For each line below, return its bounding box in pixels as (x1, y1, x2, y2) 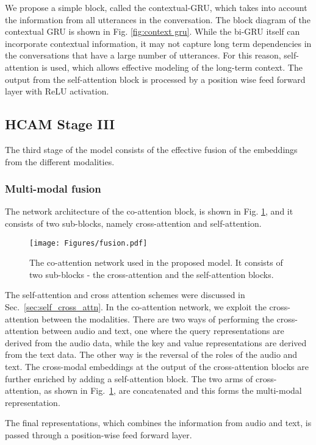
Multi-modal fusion (5, 181, 101, 196)
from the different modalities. (5, 155, 115, 168)
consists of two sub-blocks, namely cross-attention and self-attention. (5, 216, 262, 229)
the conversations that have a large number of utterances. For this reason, (5, 49, 281, 62)
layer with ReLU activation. (5, 85, 109, 98)
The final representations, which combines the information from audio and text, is (5, 416, 312, 429)
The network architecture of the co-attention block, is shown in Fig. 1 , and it (5, 205, 293, 218)
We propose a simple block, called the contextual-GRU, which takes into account (5, 1, 307, 13)
